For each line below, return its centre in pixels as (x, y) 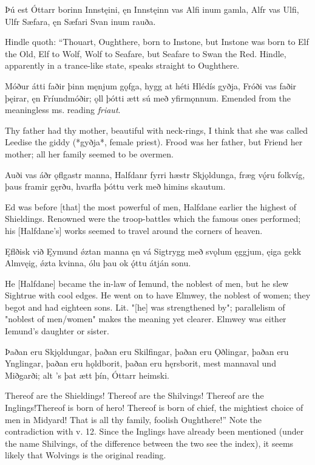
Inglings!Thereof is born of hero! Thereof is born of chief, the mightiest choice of (154, 408)
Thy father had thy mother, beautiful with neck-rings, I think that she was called (156, 130)
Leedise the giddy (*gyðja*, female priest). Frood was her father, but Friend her (154, 142)
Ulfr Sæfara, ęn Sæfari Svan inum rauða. (80, 21)
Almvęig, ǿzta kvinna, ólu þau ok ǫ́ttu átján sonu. (98, 263)
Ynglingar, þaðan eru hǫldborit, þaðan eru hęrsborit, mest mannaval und (141, 363)
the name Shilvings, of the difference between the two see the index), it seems (149, 443)
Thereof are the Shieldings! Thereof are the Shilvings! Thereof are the (134, 395)
